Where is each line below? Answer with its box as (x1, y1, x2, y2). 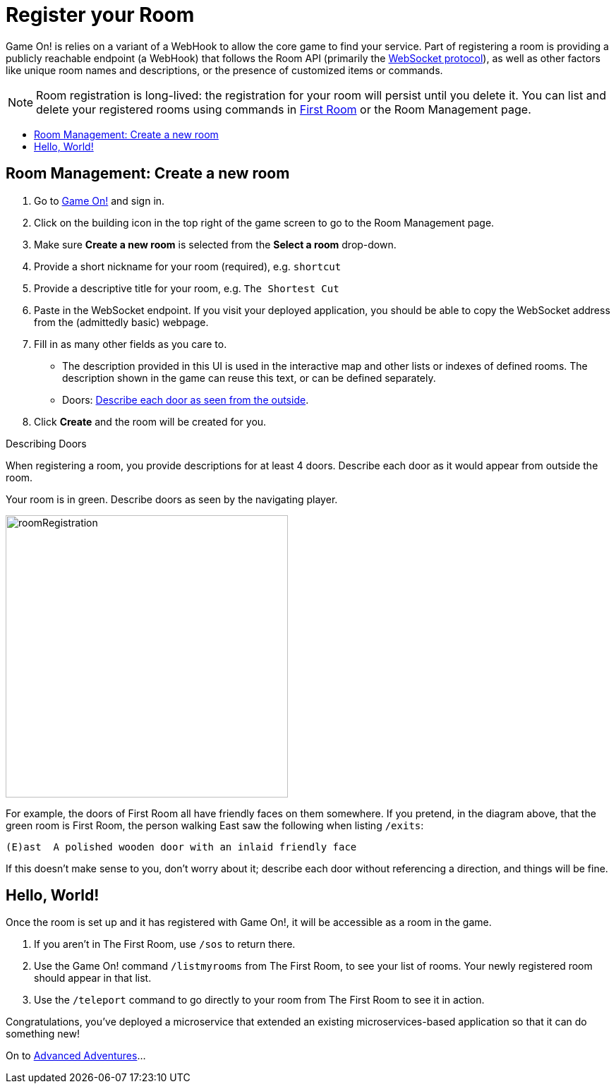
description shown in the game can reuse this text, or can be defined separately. (62, 371, 436, 384)
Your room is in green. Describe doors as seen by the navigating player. (6, 493, 338, 505)
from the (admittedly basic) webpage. (34, 315, 209, 328)
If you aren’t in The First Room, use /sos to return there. (34, 938, 296, 951)
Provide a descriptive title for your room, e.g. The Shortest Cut (34, 282, 339, 294)
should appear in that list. (34, 972, 152, 985)
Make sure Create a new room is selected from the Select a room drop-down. (34, 238, 397, 251)
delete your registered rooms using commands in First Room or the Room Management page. (36, 102, 531, 116)
